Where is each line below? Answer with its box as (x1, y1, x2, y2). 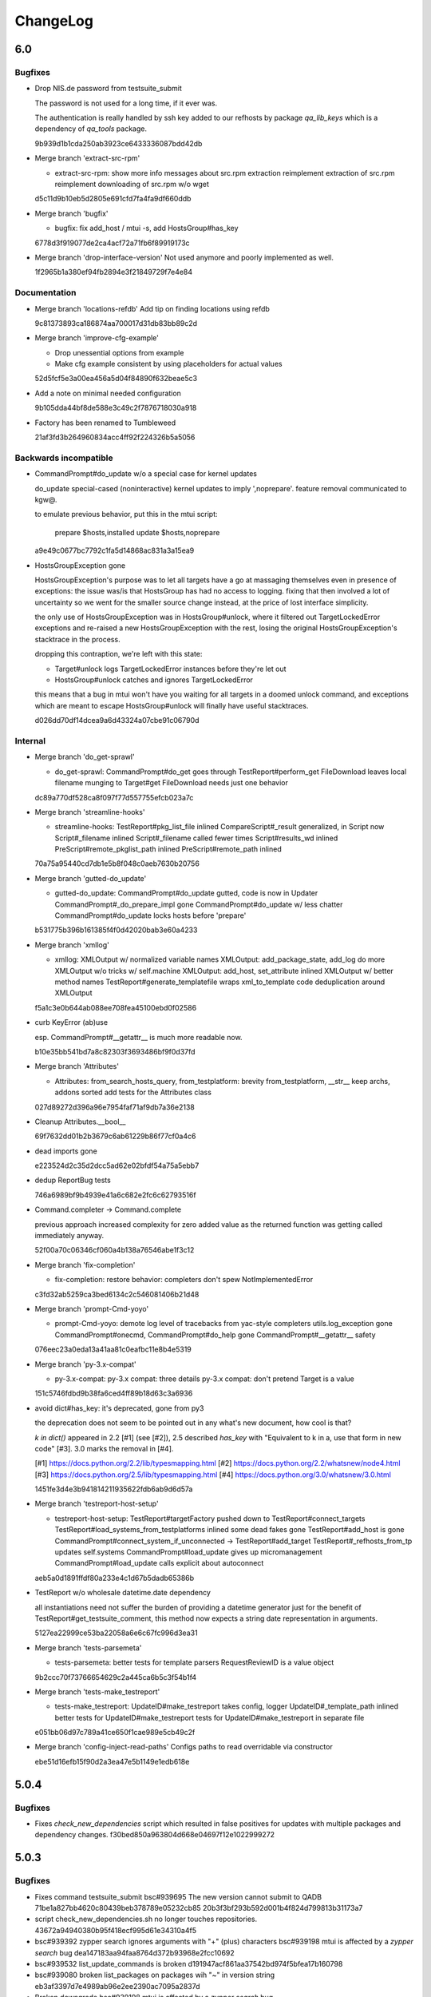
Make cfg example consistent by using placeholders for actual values (54, 359, 283, 369)
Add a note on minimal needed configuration (34, 388, 181, 398)
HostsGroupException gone (34, 560, 126, 570)
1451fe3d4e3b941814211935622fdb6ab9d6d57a (34, 1484, 193, 1494)
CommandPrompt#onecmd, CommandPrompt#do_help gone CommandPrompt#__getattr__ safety (54, 1330, 376, 1340)
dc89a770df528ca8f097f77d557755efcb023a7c (34, 792, 194, 802)
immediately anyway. (34, 1231, 104, 1241)
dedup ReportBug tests (34, 1175, 111, 1185)
